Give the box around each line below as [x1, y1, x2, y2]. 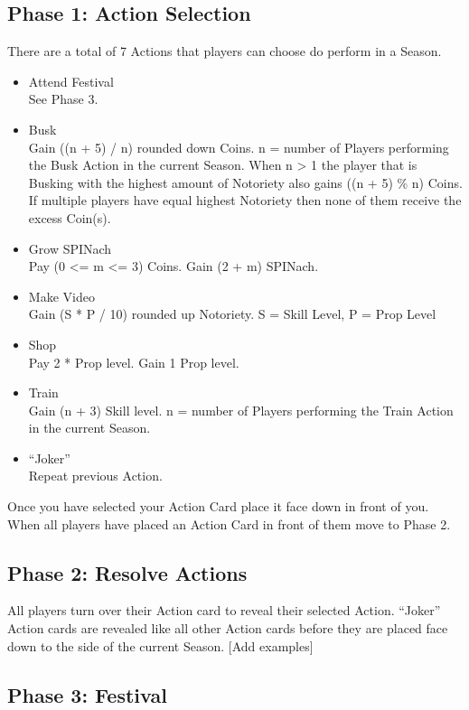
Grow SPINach [28, 238, 112, 257]
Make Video [28, 286, 95, 305]
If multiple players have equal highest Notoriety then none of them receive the [28, 191, 462, 210]
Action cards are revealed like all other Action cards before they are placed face [7, 619, 448, 638]
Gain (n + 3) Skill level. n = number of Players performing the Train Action [28, 400, 454, 419]
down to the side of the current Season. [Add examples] [7, 636, 314, 655]
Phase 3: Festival [7, 680, 167, 708]
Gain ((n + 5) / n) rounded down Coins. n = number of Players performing [28, 137, 449, 156]
